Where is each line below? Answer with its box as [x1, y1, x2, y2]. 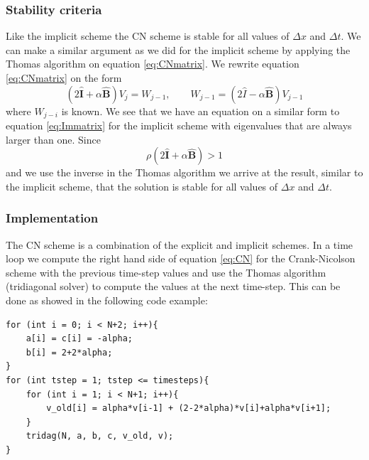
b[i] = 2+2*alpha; [26, 347, 113, 358]
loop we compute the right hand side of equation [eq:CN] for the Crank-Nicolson [6, 251, 356, 266]
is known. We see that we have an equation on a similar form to [61, 103, 340, 118]
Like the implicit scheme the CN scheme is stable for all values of [6, 28, 290, 43]
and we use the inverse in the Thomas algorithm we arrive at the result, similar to [6, 165, 363, 180]
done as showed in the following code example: [6, 293, 208, 308]
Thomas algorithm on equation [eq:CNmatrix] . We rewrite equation [6, 56, 299, 71]
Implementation [6, 209, 99, 227]
